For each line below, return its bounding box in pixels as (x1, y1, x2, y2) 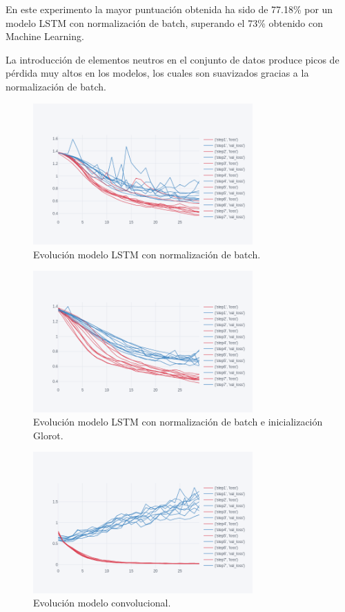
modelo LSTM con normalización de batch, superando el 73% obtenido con (6, 15, 324, 30)
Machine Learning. (6, 29, 84, 44)
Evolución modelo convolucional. (33, 595, 171, 610)
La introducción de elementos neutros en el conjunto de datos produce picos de (6, 52, 339, 66)
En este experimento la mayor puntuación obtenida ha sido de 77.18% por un (6, 2, 333, 16)
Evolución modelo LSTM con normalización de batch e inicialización (33, 414, 323, 429)
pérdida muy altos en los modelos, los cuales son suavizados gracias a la (6, 66, 309, 80)
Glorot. (33, 428, 63, 442)
